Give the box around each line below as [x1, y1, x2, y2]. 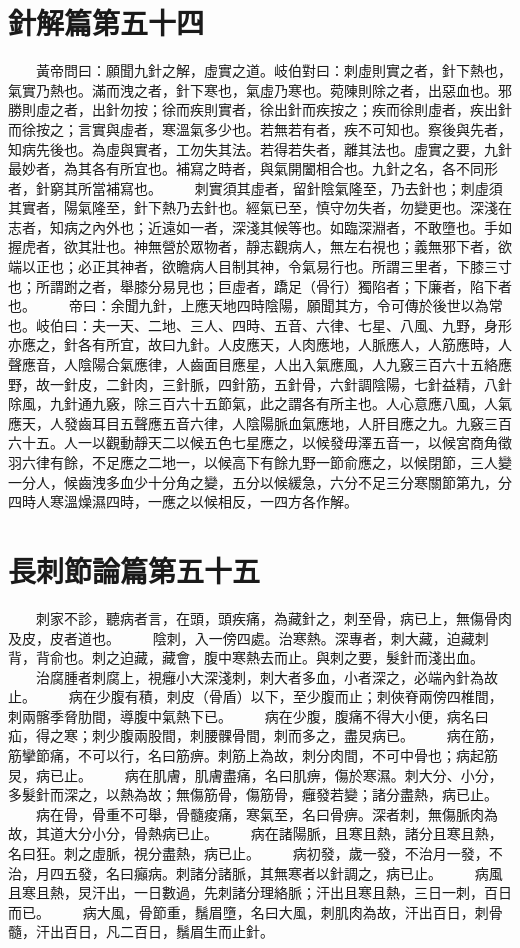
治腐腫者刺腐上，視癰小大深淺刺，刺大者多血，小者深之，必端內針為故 [35, 666, 498, 687]
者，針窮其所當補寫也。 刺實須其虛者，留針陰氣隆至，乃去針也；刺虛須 [8, 177, 503, 198]
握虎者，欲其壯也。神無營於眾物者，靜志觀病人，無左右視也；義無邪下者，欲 [8, 236, 512, 257]
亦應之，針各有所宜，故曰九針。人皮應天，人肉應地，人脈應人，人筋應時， [8, 334, 498, 355]
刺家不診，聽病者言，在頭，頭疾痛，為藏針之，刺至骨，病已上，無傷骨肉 [35, 607, 512, 628]
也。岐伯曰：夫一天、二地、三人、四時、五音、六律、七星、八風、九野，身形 [8, 314, 512, 335]
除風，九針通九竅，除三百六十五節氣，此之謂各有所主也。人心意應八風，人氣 [8, 393, 512, 414]
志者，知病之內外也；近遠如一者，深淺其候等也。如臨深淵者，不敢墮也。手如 [8, 216, 512, 237]
